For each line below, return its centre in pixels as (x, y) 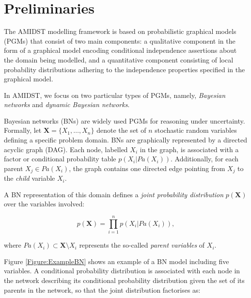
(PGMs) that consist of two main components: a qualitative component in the (120, 40)
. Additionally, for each (205, 159)
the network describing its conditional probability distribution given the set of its (124, 280)
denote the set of (121, 130)
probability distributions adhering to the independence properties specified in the (125, 69)
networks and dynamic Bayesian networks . (67, 104)
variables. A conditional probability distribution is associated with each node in (122, 271)
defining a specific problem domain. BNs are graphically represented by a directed (125, 140)
